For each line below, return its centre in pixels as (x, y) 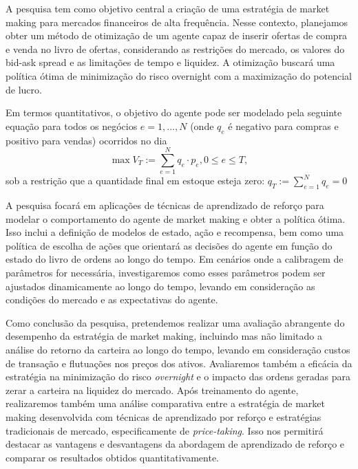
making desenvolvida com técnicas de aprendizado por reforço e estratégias (164, 416)
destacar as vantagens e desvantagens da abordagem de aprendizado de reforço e (175, 444)
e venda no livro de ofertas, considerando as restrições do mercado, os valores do (175, 48)
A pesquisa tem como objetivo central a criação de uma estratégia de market (168, 8)
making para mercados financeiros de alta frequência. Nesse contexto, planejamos (177, 22)
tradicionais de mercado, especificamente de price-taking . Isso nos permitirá (165, 430)
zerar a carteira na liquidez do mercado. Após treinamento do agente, (152, 390)
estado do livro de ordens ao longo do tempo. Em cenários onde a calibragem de (175, 259)
